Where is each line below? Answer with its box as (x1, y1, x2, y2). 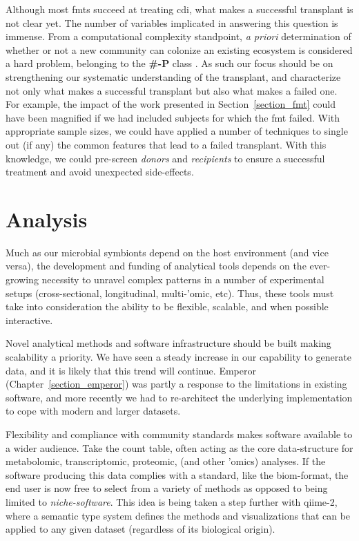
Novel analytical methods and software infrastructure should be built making (6, 336, 331, 350)
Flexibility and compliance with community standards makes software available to (6, 426, 353, 441)
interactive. (6, 312, 53, 327)
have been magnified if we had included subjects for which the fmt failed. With (6, 110, 340, 124)
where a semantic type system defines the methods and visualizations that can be (6, 508, 351, 522)
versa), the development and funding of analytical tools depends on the (6, 258, 307, 273)
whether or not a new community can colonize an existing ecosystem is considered (6, 42, 353, 57)
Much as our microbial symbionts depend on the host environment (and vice (6, 245, 329, 259)
